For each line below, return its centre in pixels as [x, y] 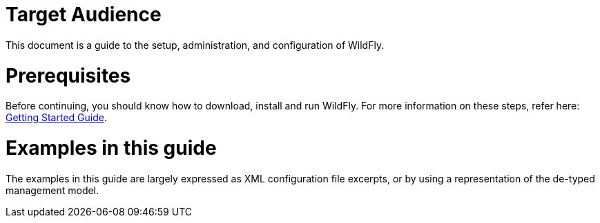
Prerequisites [68, 75]
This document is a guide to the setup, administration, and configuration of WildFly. [195, 45]
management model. [52, 190]
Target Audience [84, 14]
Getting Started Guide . [56, 118]
